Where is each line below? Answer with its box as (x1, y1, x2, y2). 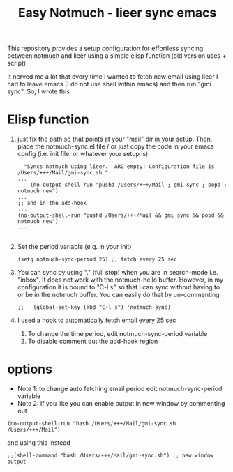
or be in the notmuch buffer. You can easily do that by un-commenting (17, 291, 220, 299)
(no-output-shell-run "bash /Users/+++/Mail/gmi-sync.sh (7, 420, 176, 427)
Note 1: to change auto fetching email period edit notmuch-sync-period (17, 385, 223, 393)
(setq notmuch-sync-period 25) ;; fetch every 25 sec (17, 256, 177, 263)
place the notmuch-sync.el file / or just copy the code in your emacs (17, 142, 214, 151)
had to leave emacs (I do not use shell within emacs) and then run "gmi (7, 80, 211, 89)
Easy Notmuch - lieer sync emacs (17, 5, 217, 21)
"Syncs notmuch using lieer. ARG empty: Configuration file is (24, 163, 215, 170)
